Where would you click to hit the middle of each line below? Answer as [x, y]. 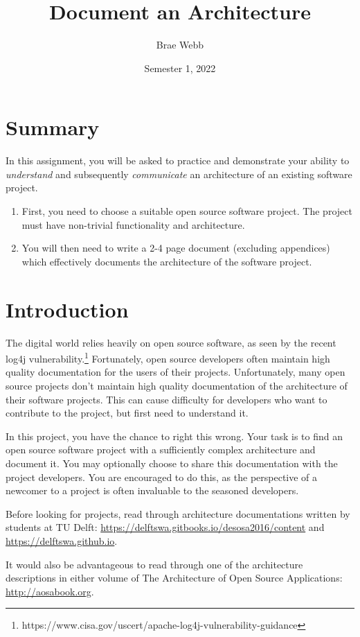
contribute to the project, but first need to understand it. [127, 413]
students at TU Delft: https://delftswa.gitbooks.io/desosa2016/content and [165, 527]
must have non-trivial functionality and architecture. [133, 224]
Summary [53, 127]
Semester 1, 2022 [180, 68]
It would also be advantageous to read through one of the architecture [154, 564]
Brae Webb [180, 45]
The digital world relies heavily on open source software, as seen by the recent [171, 342]
